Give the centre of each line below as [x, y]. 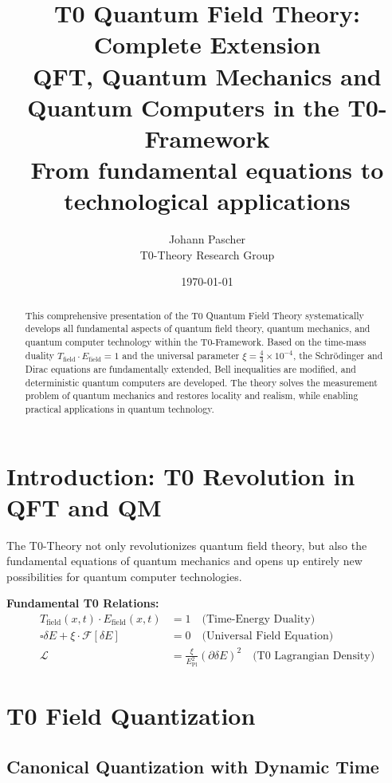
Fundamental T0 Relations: [83, 603]
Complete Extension [207, 44]
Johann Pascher [207, 239]
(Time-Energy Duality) [259, 620]
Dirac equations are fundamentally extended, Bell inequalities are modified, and [190, 368]
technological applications [207, 201]
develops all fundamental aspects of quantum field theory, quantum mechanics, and [198, 328]
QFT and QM [84, 506]
